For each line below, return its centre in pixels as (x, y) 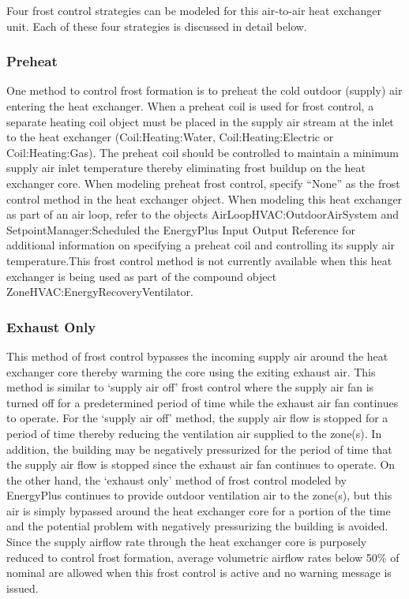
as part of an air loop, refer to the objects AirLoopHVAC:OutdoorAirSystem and (203, 214)
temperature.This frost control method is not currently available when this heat (199, 260)
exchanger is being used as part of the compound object (142, 276)
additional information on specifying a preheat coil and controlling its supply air (201, 245)
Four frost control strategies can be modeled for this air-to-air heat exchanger (194, 10)
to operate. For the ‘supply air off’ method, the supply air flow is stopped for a (197, 418)
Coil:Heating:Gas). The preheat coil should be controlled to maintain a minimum (203, 152)
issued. (23, 588)
